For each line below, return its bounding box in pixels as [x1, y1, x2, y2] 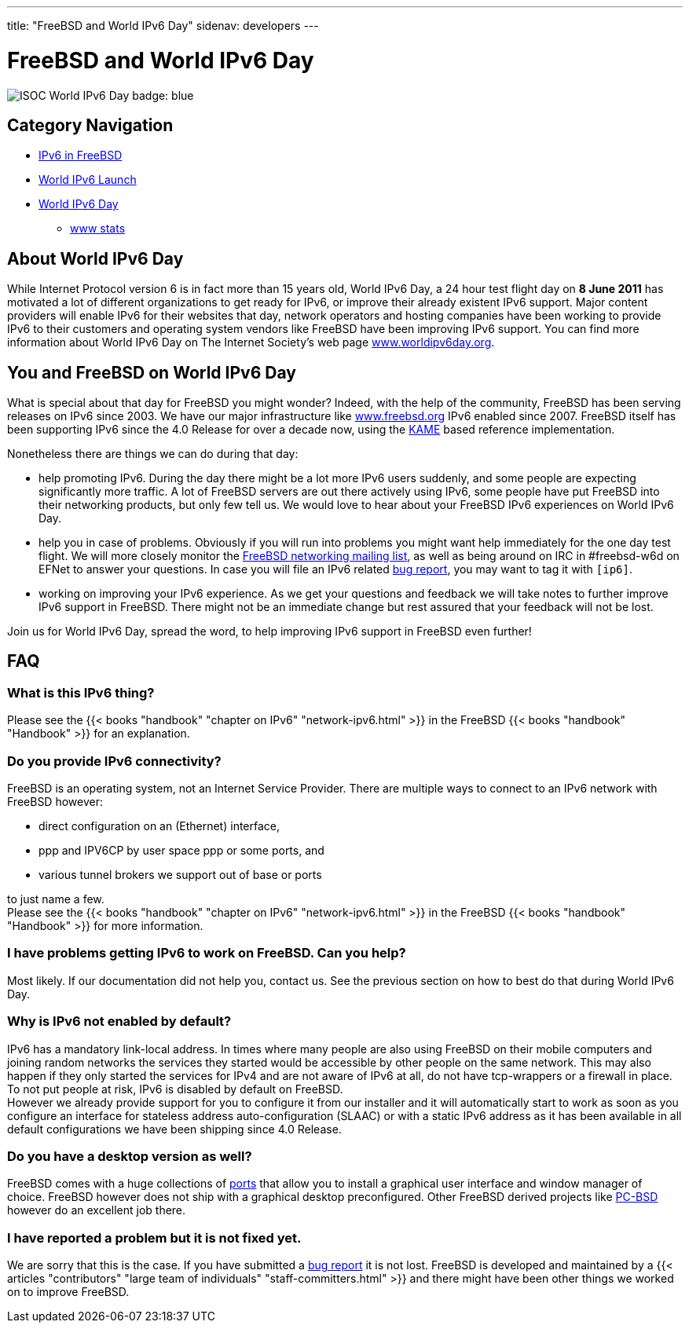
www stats [70, 222, 126, 236]
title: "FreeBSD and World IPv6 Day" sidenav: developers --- [7, 19, 319, 32]
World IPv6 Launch [38, 173, 137, 187]
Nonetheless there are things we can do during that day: [7, 447, 299, 461]
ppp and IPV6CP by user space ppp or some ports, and [38, 844, 324, 857]
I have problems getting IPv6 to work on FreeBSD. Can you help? [7, 945, 406, 961]
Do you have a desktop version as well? [7, 1148, 252, 1164]
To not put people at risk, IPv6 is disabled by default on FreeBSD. [7, 1082, 343, 1096]
